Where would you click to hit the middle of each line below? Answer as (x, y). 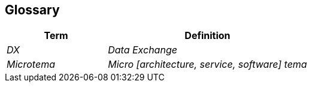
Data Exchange (143, 50)
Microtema (31, 64)
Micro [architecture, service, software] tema (208, 64)
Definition (208, 36)
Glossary (32, 10)
